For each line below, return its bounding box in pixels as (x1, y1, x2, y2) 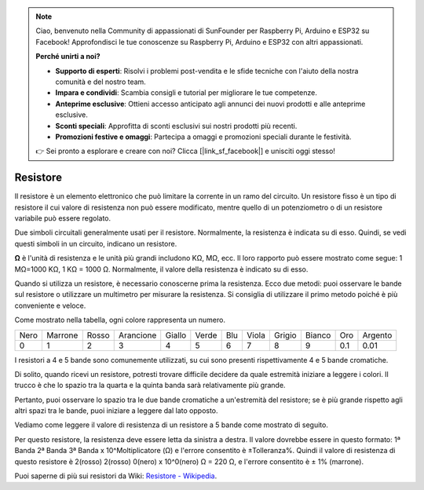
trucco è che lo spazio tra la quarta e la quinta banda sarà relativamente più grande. (14, 381, 286, 390)
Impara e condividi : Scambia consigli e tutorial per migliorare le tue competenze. (55, 88, 317, 97)
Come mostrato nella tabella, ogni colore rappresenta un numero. (14, 315, 225, 325)
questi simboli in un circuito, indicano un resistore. (14, 239, 177, 248)
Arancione (118, 330, 157, 341)
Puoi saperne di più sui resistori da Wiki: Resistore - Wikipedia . (14, 471, 217, 481)
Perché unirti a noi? (35, 52, 101, 61)
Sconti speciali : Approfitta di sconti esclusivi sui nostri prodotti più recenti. (55, 121, 298, 130)
